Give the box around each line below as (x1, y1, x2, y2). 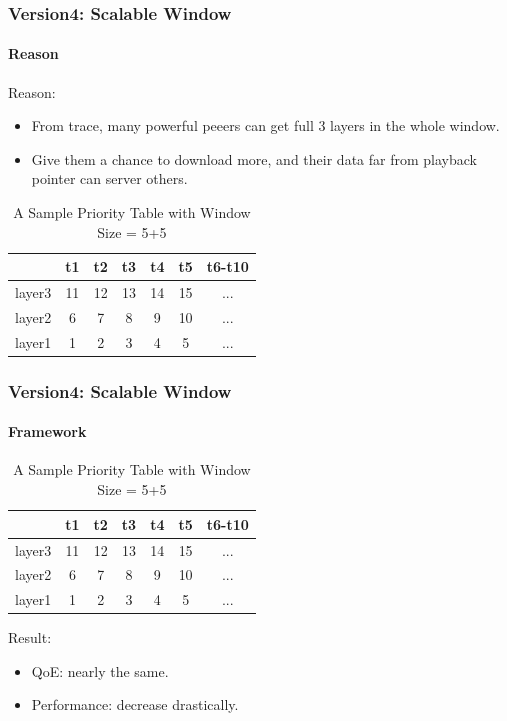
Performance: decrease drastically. (31, 694, 239, 715)
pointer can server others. (31, 168, 188, 189)
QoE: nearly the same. (31, 660, 169, 681)
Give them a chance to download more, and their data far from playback (31, 148, 477, 169)
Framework (8, 421, 87, 442)
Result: (8, 627, 52, 648)
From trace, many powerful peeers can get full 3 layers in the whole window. (31, 115, 500, 136)
